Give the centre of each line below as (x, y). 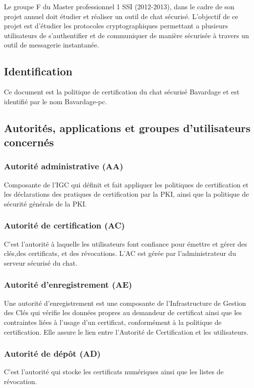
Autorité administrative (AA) (64, 166)
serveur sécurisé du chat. (41, 262)
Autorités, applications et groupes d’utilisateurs (127, 127)
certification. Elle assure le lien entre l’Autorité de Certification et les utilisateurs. (126, 331)
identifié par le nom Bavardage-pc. (56, 101)
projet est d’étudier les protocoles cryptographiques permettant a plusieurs (116, 26)
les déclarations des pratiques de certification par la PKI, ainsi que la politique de (127, 194)
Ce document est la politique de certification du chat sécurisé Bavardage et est (122, 92)
